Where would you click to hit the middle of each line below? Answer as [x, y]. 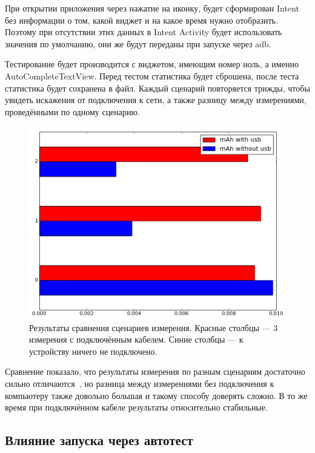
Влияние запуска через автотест [99, 440]
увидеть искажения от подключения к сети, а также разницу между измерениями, [156, 100]
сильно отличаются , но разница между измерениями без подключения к [140, 384]
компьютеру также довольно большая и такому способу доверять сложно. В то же [156, 395]
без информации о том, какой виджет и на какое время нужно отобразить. [141, 20]
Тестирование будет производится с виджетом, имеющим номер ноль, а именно [152, 64]
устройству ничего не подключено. [93, 351]
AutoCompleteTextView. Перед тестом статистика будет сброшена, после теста [152, 75]
